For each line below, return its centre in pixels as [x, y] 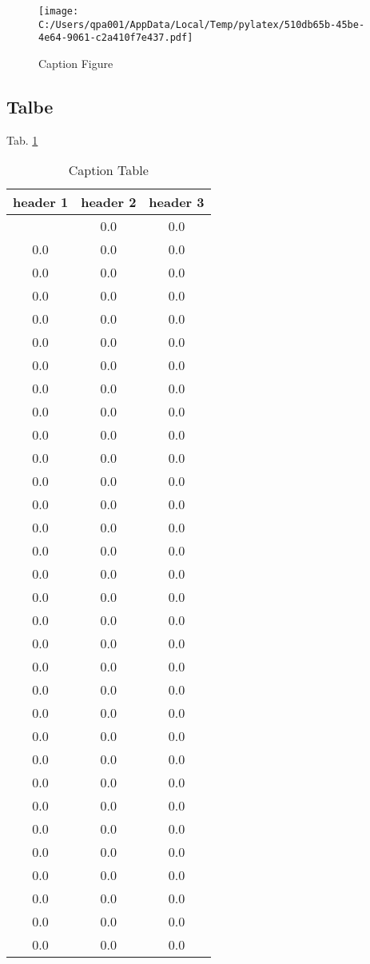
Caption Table [108, 170]
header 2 [109, 202]
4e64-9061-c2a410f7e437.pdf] [116, 38]
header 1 [41, 202]
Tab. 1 [22, 139]
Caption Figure [76, 63]
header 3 [177, 202]
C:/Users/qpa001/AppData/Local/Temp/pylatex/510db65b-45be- [202, 24]
